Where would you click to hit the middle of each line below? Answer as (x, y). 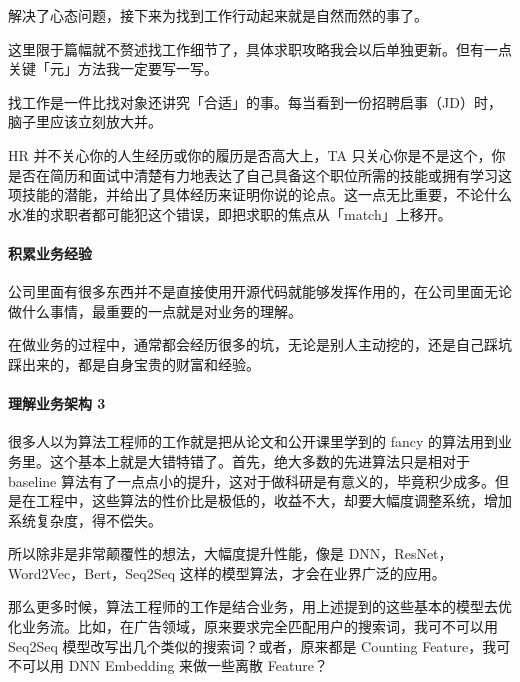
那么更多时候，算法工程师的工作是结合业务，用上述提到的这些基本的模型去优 (260, 606)
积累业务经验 (50, 252)
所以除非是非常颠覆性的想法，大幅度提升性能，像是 (176, 553)
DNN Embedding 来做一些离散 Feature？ (198, 665)
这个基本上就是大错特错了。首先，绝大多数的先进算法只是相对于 (259, 460)
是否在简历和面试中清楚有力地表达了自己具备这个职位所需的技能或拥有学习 (253, 174)
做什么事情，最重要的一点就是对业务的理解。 (155, 310)
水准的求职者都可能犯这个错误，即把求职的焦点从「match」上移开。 (230, 213)
